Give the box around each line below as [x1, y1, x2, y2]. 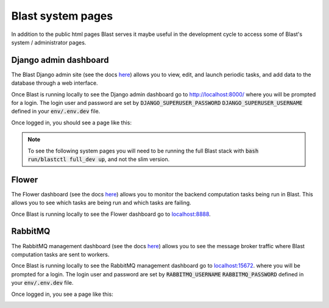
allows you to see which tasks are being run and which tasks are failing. [11, 199, 191, 207]
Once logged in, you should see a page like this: [11, 119, 132, 126]
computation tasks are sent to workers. [11, 251, 110, 258]
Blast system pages [11, 9, 113, 23]
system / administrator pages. [11, 38, 87, 46]
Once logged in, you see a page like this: [11, 290, 114, 298]
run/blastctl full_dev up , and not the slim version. [27, 156, 170, 163]
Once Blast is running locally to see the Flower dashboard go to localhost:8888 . [11, 210, 211, 218]
